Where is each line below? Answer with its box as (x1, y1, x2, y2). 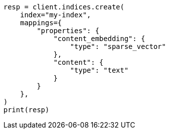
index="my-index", (20, 11, 91, 19)
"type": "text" (70, 66, 128, 74)
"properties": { (37, 27, 99, 35)
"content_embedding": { (53, 35, 145, 43)
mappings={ (20, 19, 62, 27)
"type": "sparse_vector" (70, 43, 166, 50)
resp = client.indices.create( (3, 3, 125, 11)
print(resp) (3, 106, 49, 114)
